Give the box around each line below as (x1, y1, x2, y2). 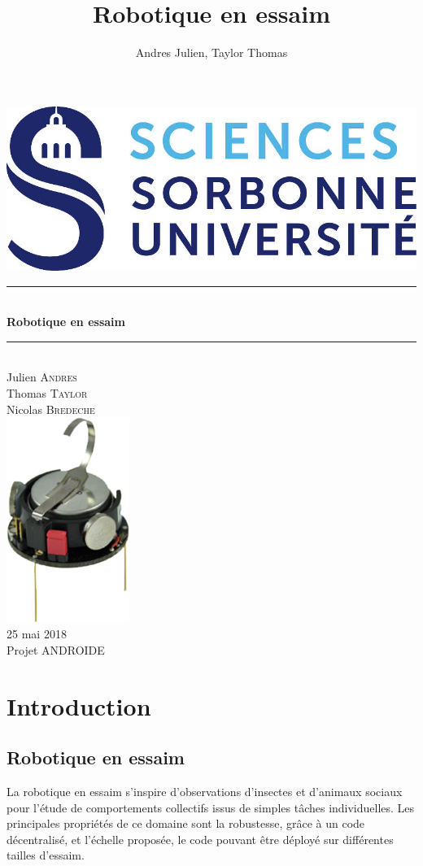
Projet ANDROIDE (7, 641, 105, 658)
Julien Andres (7, 368, 77, 385)
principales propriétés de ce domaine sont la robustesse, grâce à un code (7, 815, 365, 832)
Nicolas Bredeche (7, 400, 95, 417)
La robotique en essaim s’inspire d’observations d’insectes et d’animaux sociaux (7, 782, 403, 799)
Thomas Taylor (7, 384, 88, 401)
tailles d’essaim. (7, 846, 85, 864)
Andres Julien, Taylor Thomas (135, 44, 288, 61)
